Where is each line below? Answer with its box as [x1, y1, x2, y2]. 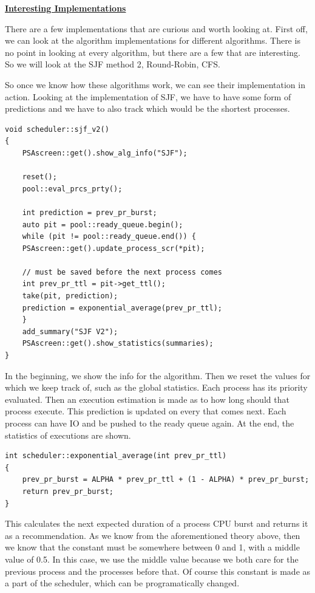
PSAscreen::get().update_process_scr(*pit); [22, 244, 205, 253]
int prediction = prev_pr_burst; [22, 208, 157, 217]
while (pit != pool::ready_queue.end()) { [22, 232, 196, 241]
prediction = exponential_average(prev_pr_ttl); [22, 303, 222, 312]
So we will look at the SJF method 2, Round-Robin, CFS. [5, 58, 220, 70]
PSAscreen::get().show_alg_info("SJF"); [22, 148, 188, 157]
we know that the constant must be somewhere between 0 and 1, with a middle [5, 541, 300, 554]
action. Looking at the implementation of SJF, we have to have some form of [5, 90, 291, 103]
